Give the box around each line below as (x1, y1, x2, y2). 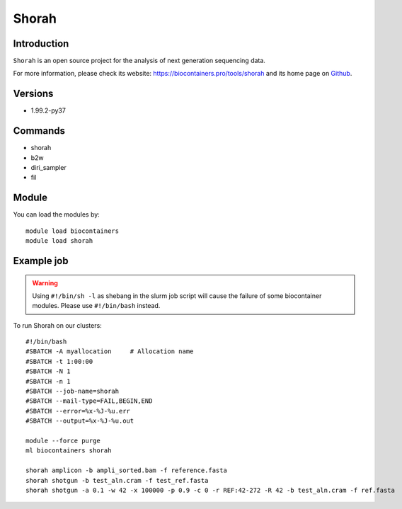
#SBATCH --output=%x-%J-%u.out (25, 417, 134, 425)
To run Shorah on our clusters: (13, 321, 102, 329)
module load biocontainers (25, 227, 120, 235)
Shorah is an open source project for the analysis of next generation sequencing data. (13, 57, 265, 65)
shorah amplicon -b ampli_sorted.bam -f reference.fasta (25, 467, 228, 474)
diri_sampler (30, 164, 67, 172)
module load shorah (25, 237, 93, 245)
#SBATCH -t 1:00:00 (25, 358, 93, 365)
